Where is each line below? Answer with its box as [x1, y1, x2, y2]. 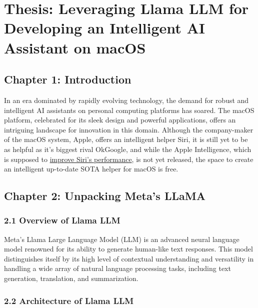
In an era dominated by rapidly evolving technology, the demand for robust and [4, 94, 249, 105]
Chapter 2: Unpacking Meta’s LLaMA [4, 188, 205, 203]
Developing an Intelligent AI [4, 17, 205, 38]
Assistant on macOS [4, 37, 146, 57]
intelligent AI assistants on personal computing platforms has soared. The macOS [4, 104, 254, 115]
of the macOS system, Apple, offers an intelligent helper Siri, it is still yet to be [4, 134, 248, 144]
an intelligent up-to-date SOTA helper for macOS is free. [4, 163, 178, 174]
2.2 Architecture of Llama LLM [4, 294, 134, 306]
